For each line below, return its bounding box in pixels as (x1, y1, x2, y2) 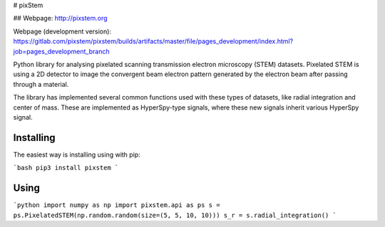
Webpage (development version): (13, 27, 112, 36)
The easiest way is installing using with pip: (13, 150, 140, 159)
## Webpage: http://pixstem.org (13, 14, 108, 23)
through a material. (13, 80, 69, 88)
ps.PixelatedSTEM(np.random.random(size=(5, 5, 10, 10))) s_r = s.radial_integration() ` (13, 211, 337, 219)
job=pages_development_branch (13, 47, 110, 56)
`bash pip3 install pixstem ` (13, 164, 119, 172)
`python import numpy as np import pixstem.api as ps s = (13, 201, 220, 209)
